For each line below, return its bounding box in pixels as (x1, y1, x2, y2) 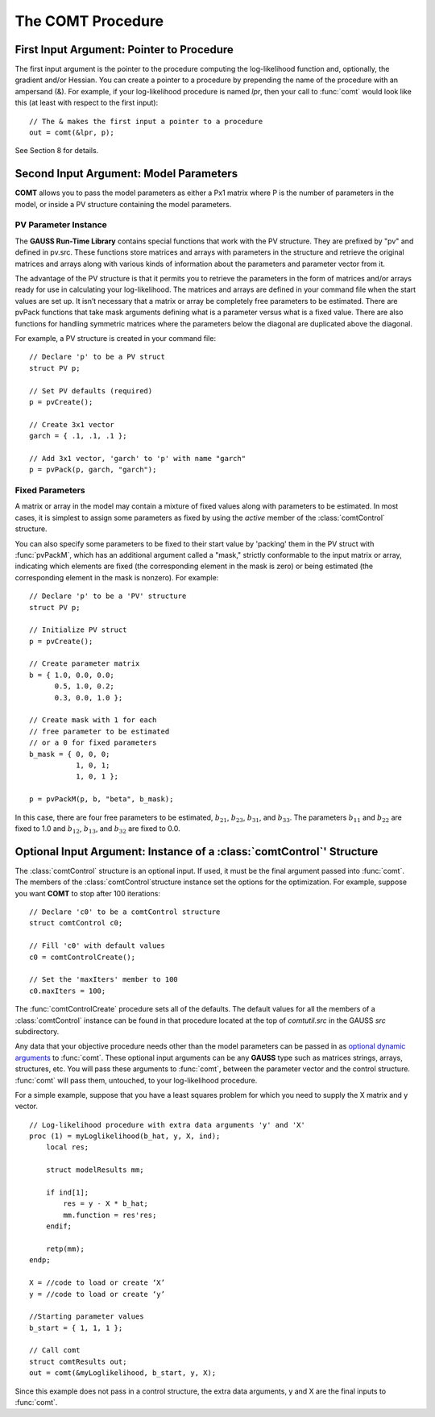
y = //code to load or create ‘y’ (29, 1290, 165, 1299)
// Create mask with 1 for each (29, 716, 157, 725)
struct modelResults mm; (45, 1166, 144, 1174)
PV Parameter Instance (14, 219, 108, 231)
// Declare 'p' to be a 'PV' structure (29, 592, 187, 600)
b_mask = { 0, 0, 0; (29, 750, 110, 758)
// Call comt (29, 1346, 81, 1355)
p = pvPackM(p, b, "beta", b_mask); (29, 795, 174, 804)
